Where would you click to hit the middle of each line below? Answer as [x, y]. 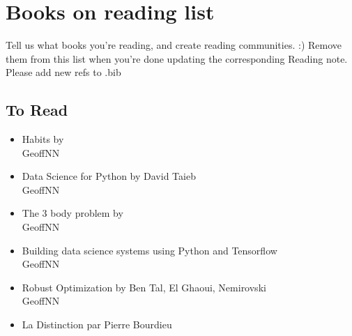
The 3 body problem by [72, 213]
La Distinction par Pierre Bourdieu [97, 324]
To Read [37, 110]
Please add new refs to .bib [63, 72]
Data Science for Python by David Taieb [109, 176]
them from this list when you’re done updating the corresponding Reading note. [177, 58]
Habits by [43, 139]
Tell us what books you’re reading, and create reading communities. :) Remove [174, 45]
